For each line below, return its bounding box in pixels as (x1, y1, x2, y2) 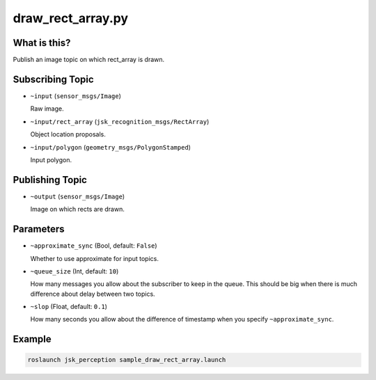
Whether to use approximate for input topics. (30, 254, 159, 262)
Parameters (13, 223, 65, 235)
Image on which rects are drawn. (30, 205, 125, 214)
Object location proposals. (30, 130, 106, 138)
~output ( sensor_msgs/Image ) (30, 192, 125, 200)
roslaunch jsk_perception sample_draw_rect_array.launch (27, 356, 226, 364)
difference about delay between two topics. (30, 290, 156, 298)
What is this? (13, 37, 71, 49)
